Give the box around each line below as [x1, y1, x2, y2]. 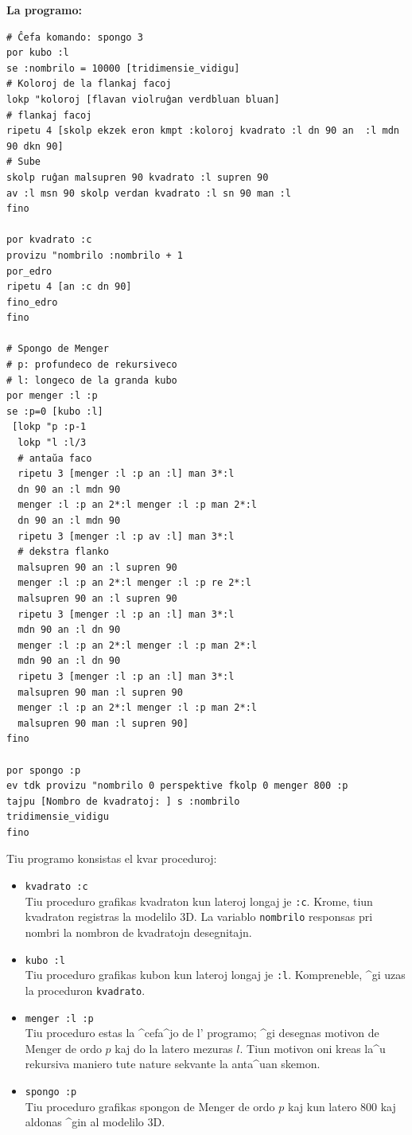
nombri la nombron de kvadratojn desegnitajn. [25, 924, 252, 941]
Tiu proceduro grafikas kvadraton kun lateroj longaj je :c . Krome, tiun [25, 892, 373, 909]
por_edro [6, 265, 52, 277]
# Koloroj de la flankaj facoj [6, 78, 172, 90]
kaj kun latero [288, 1098, 357, 1114]
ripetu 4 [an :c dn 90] [6, 281, 132, 293]
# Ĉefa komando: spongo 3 [6, 31, 143, 43]
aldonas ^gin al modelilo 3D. [25, 1114, 165, 1130]
